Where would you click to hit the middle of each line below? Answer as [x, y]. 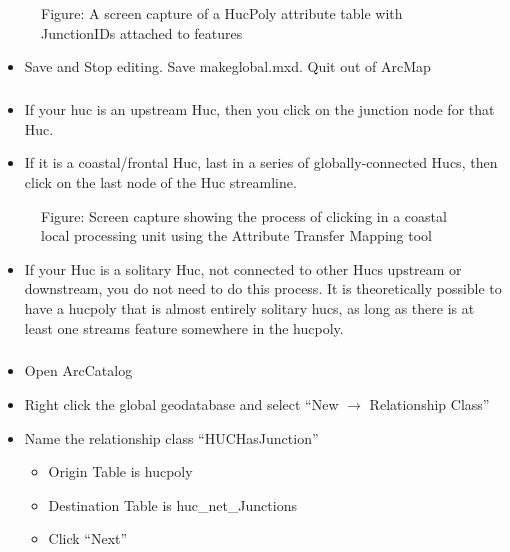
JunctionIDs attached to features [142, 32]
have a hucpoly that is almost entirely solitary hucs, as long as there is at [249, 307]
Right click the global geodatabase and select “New [181, 404]
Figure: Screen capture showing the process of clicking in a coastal [244, 215]
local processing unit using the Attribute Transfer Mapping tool [236, 235]
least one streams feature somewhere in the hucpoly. [184, 327]
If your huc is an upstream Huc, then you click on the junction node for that [259, 109]
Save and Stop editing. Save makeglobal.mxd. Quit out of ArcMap [227, 66]
